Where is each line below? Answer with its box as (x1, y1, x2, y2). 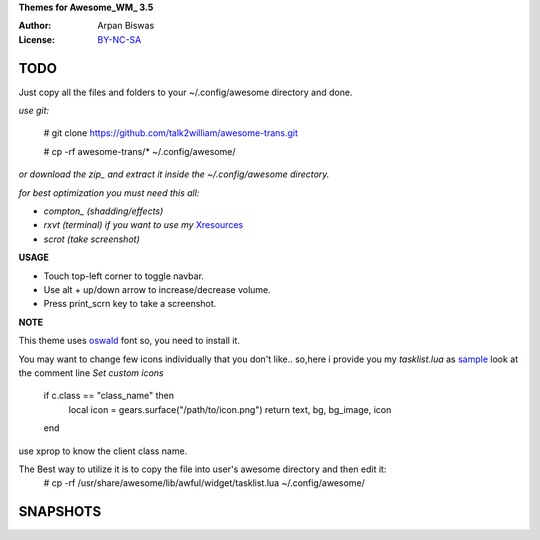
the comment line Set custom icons (18, 366, 164, 379)
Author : (18, 20, 52, 32)
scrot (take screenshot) (43, 233, 140, 245)
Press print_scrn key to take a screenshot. (43, 298, 217, 310)
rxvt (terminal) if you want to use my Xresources (43, 219, 244, 231)
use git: (18, 105, 50, 117)
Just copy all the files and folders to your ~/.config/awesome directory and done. (18, 86, 353, 98)
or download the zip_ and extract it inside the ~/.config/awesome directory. (18, 168, 330, 180)
